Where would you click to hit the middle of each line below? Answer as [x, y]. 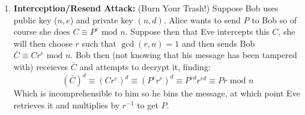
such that [99, 43]
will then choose [43, 43]
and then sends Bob [218, 43]
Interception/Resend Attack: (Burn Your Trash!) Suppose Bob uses [146, 8]
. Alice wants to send [202, 19]
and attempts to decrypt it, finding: [145, 66]
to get [148, 105]
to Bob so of [274, 19]
